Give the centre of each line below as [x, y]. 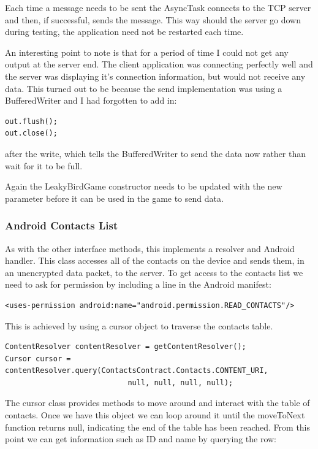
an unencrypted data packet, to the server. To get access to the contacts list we [154, 272]
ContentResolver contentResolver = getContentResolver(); [126, 347]
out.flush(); [31, 121]
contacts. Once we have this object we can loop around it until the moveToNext [155, 415]
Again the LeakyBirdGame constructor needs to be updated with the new [144, 186]
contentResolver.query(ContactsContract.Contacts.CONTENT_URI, [137, 371]
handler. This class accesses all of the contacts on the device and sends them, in [155, 260]
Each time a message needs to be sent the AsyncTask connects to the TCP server [158, 7]
